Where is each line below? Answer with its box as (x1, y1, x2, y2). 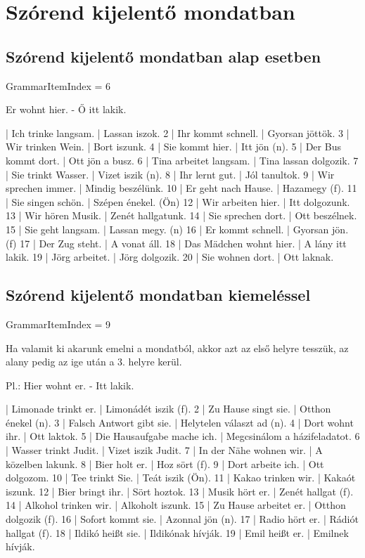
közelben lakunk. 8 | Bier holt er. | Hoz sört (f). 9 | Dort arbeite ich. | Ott (6, 456, 324, 471)
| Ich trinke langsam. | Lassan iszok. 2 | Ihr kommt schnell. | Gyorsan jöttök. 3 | (6, 125, 350, 140)
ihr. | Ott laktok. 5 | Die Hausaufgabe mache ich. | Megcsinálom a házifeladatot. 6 (6, 429, 360, 443)
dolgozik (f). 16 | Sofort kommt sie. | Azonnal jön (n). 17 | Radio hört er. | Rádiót (6, 512, 359, 526)
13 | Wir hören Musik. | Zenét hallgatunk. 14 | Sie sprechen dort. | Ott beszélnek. (6, 208, 357, 223)
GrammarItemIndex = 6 (6, 78, 111, 93)
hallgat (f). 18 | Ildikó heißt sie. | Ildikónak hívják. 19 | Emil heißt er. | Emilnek (6, 525, 349, 540)
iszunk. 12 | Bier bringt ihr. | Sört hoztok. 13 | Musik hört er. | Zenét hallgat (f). (6, 484, 354, 498)
